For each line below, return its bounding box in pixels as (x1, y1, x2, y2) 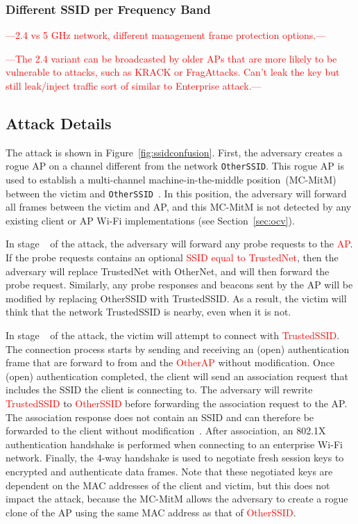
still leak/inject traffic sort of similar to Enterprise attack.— (6, 79, 262, 92)
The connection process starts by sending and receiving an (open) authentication (6, 341, 350, 356)
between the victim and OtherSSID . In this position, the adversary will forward (6, 186, 347, 200)
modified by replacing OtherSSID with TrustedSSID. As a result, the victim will (6, 290, 347, 305)
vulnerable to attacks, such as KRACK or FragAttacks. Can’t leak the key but (6, 65, 340, 79)
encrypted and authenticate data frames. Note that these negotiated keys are (6, 464, 333, 478)
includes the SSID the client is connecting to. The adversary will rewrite (6, 382, 313, 397)
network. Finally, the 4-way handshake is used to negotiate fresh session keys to (6, 450, 344, 465)
